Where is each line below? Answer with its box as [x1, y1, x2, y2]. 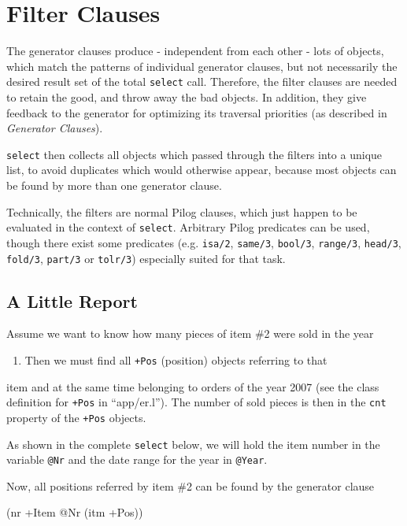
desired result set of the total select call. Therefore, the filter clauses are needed [6, 73, 398, 90]
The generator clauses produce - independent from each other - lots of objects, [6, 43, 384, 59]
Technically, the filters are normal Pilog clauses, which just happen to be [6, 203, 357, 220]
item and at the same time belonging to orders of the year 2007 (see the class [6, 378, 379, 394]
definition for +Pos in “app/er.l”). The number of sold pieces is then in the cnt [6, 394, 387, 410]
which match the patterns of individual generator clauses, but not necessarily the [6, 57, 398, 74]
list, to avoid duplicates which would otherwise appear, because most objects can [6, 161, 397, 178]
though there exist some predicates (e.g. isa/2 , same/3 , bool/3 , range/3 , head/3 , [6, 234, 401, 250]
